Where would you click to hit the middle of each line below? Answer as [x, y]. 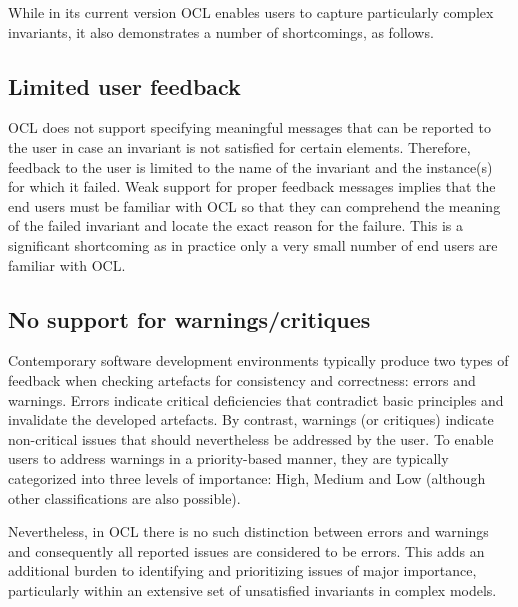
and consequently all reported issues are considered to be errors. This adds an [246, 550]
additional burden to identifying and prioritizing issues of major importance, [242, 570]
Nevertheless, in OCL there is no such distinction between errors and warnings [248, 531]
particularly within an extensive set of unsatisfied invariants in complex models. [252, 589]
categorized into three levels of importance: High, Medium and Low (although [247, 477]
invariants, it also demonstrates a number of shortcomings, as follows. [221, 31]
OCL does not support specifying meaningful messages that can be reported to [249, 127]
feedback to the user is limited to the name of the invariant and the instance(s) [250, 166]
